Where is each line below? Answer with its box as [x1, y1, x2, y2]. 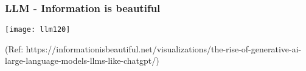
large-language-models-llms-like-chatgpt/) [5, 54, 159, 67]
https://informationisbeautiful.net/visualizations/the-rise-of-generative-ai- [26, 42, 302, 55]
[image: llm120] [5, 25, 71, 34]
